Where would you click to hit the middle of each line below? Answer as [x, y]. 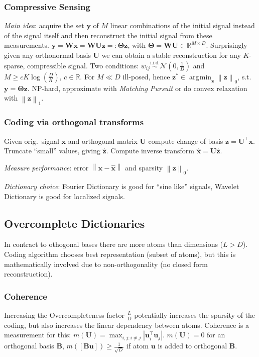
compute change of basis [186, 141]
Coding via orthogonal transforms [74, 122]
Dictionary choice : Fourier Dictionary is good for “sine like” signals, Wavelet [122, 186]
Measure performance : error [46, 167]
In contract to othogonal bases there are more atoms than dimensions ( [114, 244]
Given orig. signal [32, 141]
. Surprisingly [227, 45]
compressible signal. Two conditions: [83, 65]
